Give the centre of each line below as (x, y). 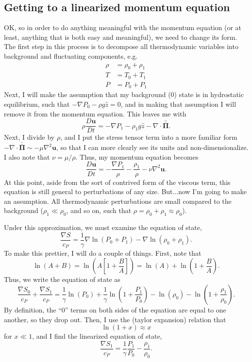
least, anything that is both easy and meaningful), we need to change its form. (121, 37)
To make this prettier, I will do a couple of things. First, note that (103, 253)
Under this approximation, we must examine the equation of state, (103, 227)
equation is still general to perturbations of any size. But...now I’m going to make (125, 191)
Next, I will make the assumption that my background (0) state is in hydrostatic (124, 94)
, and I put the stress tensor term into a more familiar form (149, 137)
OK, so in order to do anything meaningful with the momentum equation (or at (123, 27)
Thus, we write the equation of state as (62, 279)
